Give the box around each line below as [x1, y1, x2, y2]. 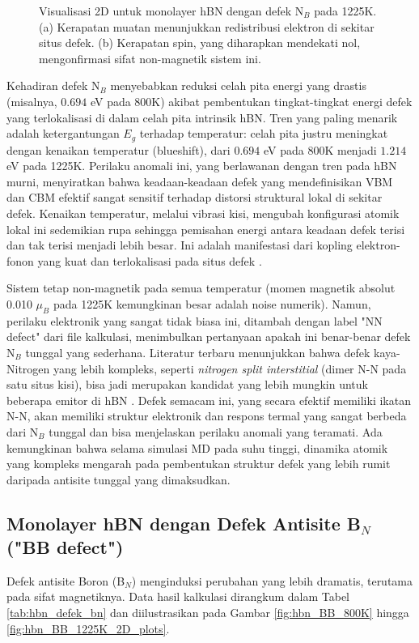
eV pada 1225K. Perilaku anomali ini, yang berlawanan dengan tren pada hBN [6, 157, 397, 174]
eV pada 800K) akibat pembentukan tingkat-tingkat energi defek [90, 92, 413, 109]
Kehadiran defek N [6, 77, 100, 94]
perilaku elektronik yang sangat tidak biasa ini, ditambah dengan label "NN [6, 312, 383, 329]
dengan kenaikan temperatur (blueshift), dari [6, 141, 231, 158]
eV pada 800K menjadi [263, 141, 377, 158]
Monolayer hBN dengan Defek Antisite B [6, 510, 361, 535]
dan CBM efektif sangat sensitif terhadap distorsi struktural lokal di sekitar [6, 189, 383, 206]
